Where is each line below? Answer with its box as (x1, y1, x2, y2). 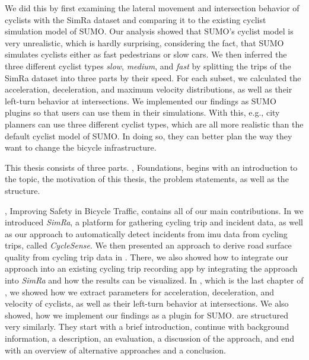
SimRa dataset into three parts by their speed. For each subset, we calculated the (5, 71, 301, 84)
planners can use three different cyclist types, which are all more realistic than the (5, 117, 304, 130)
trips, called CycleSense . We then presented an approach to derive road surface (5, 239, 292, 251)
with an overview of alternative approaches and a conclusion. (5, 343, 226, 356)
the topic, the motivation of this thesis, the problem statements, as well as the (5, 173, 289, 185)
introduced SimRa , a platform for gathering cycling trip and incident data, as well (5, 216, 303, 228)
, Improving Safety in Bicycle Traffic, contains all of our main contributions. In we (5, 204, 304, 216)
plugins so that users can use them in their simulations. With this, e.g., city (5, 106, 280, 119)
